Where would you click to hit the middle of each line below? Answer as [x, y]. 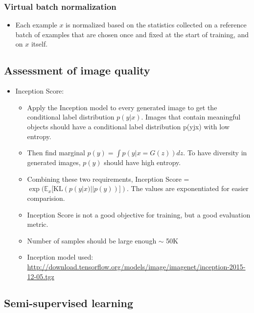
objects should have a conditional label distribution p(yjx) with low [128, 126]
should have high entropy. [142, 162]
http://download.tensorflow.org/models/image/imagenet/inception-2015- [136, 266]
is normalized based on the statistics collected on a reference [156, 25]
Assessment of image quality [77, 70]
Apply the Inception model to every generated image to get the [122, 107]
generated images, [54, 162]
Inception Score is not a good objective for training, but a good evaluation [139, 214]
